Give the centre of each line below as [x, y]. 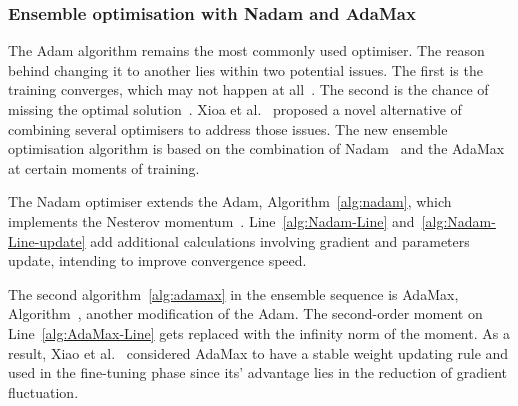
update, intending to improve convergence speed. [157, 260]
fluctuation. [43, 391]
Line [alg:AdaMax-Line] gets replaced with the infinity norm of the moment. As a [259, 332]
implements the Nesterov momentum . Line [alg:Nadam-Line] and [211, 220]
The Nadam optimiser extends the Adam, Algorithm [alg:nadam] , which [230, 201]
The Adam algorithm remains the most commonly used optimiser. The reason [246, 50]
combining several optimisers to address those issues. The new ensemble [228, 128]
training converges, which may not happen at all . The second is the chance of [248, 89]
